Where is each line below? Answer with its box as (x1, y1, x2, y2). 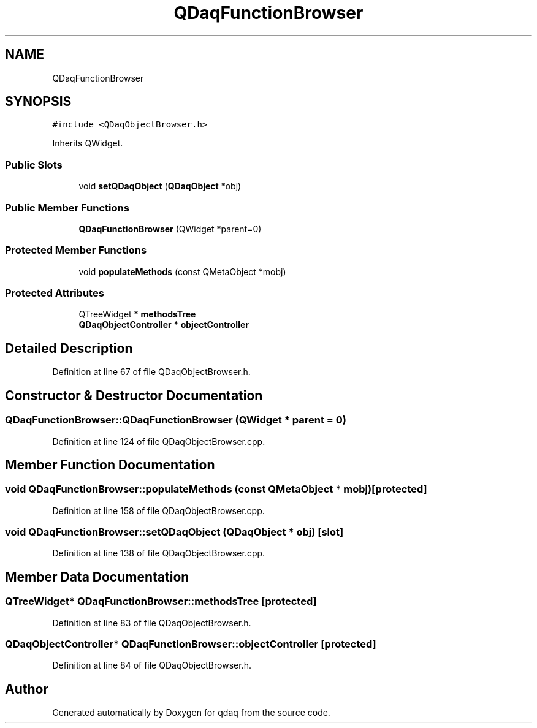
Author (5, 681, 48, 697)
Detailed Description (5, 340, 133, 356)
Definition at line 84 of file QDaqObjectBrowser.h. (52, 660, 251, 671)
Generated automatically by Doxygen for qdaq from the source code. (52, 707, 330, 718)
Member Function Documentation (5, 457, 215, 472)
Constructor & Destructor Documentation (5, 387, 263, 403)
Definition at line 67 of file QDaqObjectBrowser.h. (52, 366, 251, 377)
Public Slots (5, 158, 63, 171)
